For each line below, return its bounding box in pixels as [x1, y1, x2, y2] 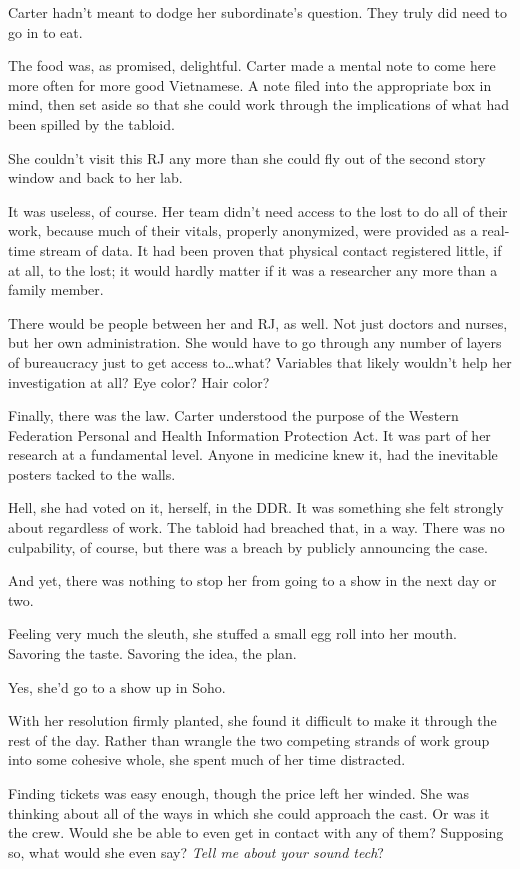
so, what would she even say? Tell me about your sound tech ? [8, 841, 384, 862]
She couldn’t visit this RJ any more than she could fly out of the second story [8, 147, 486, 168]
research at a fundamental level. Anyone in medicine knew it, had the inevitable [8, 444, 498, 465]
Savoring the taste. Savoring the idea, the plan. [8, 643, 297, 664]
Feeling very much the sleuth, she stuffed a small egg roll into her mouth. [8, 623, 457, 644]
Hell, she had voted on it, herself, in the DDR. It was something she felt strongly [8, 497, 504, 518]
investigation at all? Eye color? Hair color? [8, 371, 270, 392]
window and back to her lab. [8, 167, 183, 188]
